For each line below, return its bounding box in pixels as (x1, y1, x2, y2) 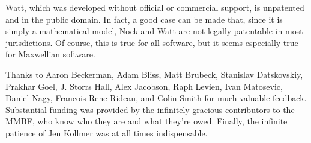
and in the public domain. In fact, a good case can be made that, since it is (5, 13, 283, 25)
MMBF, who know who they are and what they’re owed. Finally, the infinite (5, 115, 288, 127)
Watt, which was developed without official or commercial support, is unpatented (5, 1, 304, 13)
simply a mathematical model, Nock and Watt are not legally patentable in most (5, 25, 303, 37)
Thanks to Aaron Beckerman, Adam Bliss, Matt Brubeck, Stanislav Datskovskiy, (5, 68, 303, 80)
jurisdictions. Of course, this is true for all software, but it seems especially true (5, 36, 298, 48)
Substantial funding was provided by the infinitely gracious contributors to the (5, 103, 295, 115)
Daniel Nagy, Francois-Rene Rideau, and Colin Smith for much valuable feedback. (5, 92, 307, 104)
